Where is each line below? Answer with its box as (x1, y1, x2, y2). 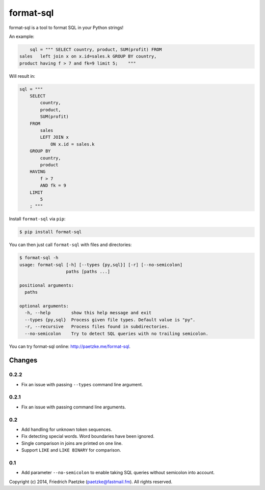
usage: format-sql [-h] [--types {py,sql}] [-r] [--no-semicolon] (19, 262, 183, 268)
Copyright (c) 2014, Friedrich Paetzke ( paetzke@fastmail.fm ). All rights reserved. (9, 479, 173, 485)
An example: (9, 33, 34, 39)
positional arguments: (19, 282, 74, 288)
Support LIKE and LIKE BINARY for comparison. (21, 447, 121, 453)
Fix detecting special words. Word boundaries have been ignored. (21, 433, 155, 439)
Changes (9, 356, 38, 365)
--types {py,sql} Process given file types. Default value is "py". (25, 317, 196, 322)
